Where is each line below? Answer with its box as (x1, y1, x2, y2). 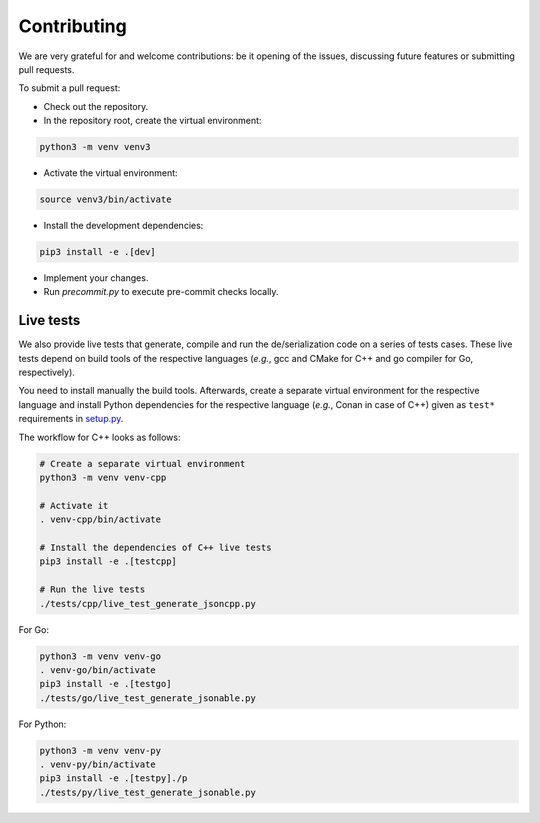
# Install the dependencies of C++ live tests (39, 541, 272, 553)
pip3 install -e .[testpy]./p (39, 773, 188, 784)
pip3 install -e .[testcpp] (39, 556, 177, 567)
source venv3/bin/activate (39, 194, 172, 205)
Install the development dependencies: (43, 220, 204, 232)
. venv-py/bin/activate (39, 759, 157, 770)
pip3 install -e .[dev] (39, 246, 157, 258)
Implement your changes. (43, 272, 149, 284)
